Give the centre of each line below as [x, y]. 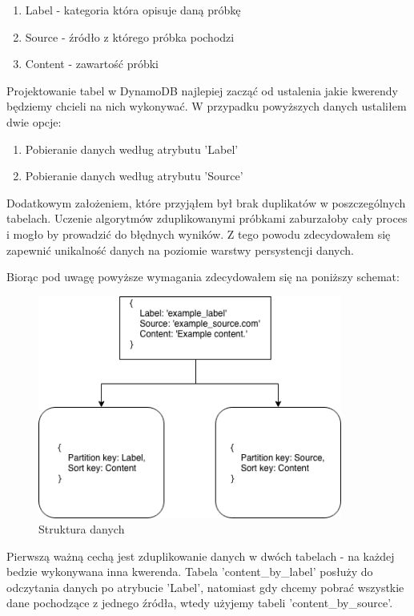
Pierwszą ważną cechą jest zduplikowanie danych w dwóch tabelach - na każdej [201, 556]
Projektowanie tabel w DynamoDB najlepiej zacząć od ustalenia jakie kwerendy [202, 90]
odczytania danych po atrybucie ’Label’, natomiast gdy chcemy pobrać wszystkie [205, 587]
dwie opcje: [34, 121]
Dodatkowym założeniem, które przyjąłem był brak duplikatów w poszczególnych [206, 202]
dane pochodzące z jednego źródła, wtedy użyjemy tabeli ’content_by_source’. [200, 603]
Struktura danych [82, 529]
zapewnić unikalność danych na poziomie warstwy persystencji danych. [180, 250]
